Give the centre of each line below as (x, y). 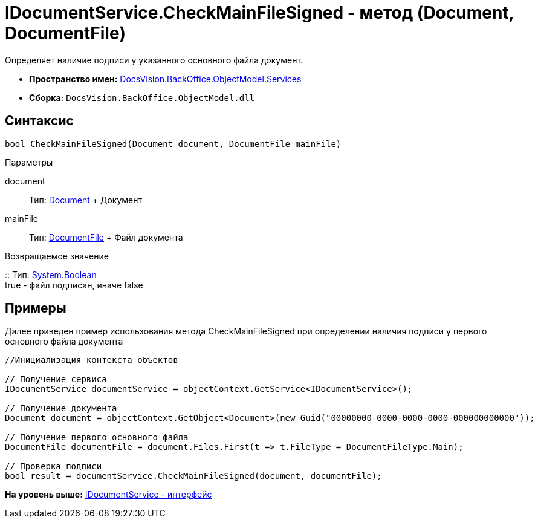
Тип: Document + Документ (86, 200)
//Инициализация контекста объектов (92, 360)
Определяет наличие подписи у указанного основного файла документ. (154, 60)
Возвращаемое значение (57, 256)
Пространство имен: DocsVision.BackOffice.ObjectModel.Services (165, 79)
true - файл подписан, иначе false (74, 285)
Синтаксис (39, 121)
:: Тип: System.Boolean (51, 274)
